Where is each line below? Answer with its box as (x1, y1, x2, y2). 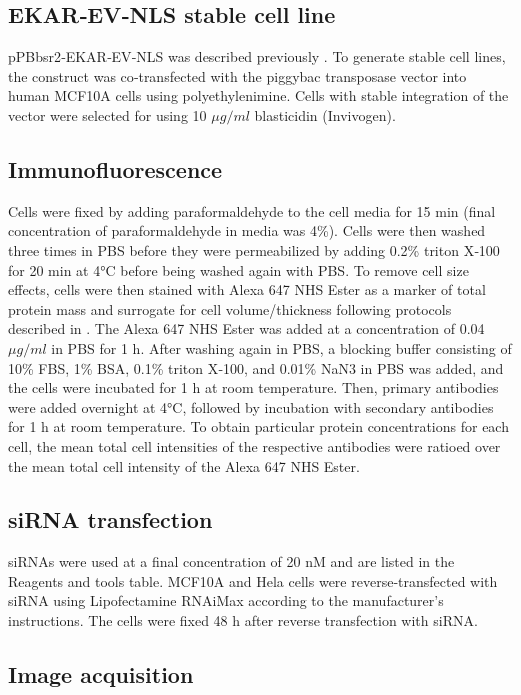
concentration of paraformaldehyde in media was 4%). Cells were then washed (8, 220, 486, 241)
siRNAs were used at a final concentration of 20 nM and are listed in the (8, 551, 455, 572)
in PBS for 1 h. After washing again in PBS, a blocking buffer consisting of (51, 337, 512, 358)
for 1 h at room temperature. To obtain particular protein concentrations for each (8, 416, 509, 437)
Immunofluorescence (8, 153, 223, 184)
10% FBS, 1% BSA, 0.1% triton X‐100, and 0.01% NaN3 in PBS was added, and (8, 357, 504, 378)
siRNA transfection (8, 504, 213, 535)
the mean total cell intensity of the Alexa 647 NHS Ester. (8, 455, 360, 476)
